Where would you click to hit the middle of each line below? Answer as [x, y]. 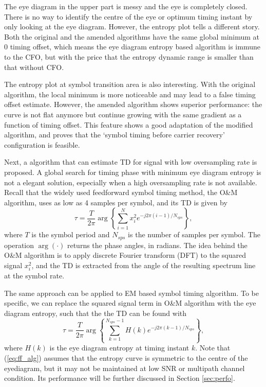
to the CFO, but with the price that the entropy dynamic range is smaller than [129, 56]
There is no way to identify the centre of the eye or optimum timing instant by [128, 16]
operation [19, 245]
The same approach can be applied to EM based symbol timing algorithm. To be [131, 293]
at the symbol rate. [34, 276]
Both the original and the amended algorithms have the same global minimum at [132, 36]
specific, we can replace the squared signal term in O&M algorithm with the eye [130, 303]
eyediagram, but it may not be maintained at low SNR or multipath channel [125, 368]
